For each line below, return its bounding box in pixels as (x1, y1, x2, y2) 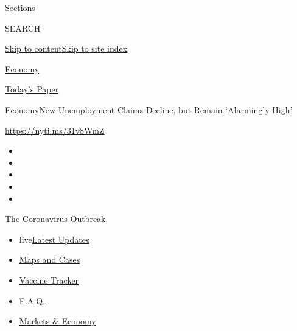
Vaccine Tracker (19, 273, 79, 286)
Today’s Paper (5, 83, 59, 96)
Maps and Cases (19, 253, 80, 266)
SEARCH (5, 21, 41, 34)
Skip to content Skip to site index (5, 42, 128, 55)
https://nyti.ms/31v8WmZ (5, 124, 105, 136)
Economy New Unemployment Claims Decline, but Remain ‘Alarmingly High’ (5, 103, 293, 116)
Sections (5, 1, 35, 13)
